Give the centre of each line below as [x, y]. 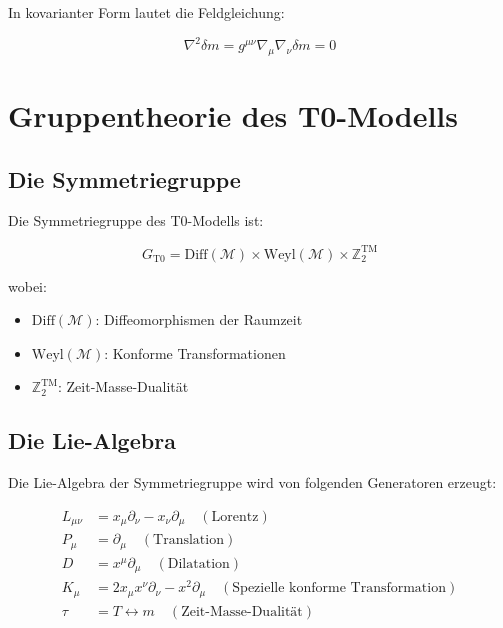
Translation [188, 540]
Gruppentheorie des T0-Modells [233, 115]
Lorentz [235, 516]
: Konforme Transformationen [195, 352]
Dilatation [198, 563]
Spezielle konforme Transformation [339, 588]
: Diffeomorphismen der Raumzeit [199, 319]
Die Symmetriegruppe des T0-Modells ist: [136, 220]
